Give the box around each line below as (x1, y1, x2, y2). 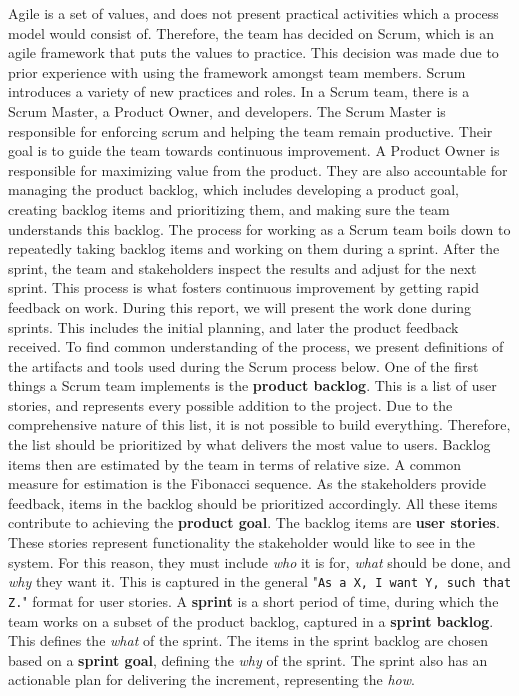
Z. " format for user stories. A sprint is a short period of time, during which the (8, 590, 499, 611)
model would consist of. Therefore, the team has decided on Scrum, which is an (8, 22, 495, 43)
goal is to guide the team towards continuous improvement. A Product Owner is (8, 140, 500, 161)
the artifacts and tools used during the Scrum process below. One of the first (8, 355, 479, 376)
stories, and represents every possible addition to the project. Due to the (8, 394, 453, 415)
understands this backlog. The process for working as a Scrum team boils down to (8, 218, 511, 239)
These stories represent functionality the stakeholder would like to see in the (8, 532, 475, 553)
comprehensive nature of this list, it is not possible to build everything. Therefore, (8, 414, 511, 435)
